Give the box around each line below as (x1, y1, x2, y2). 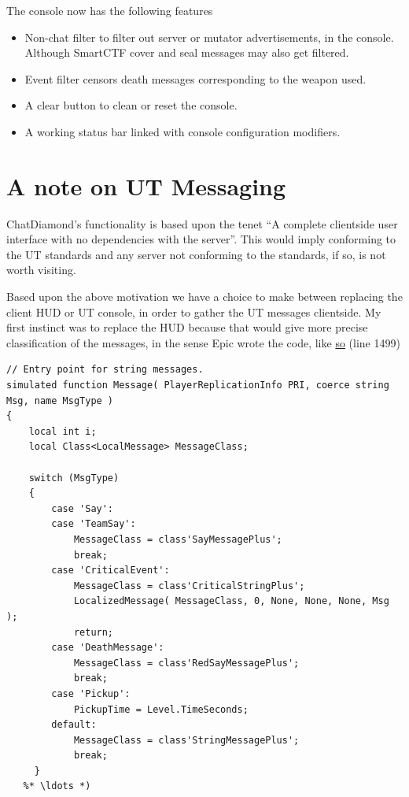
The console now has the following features (6, 2, 213, 18)
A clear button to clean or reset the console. (24, 97, 238, 113)
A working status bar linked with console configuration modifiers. (24, 123, 341, 139)
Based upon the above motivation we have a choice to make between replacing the (6, 288, 403, 305)
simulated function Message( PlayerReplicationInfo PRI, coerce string (6, 380, 389, 391)
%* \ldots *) (23, 780, 91, 792)
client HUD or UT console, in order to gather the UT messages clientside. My (6, 303, 381, 320)
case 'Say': (51, 502, 114, 514)
